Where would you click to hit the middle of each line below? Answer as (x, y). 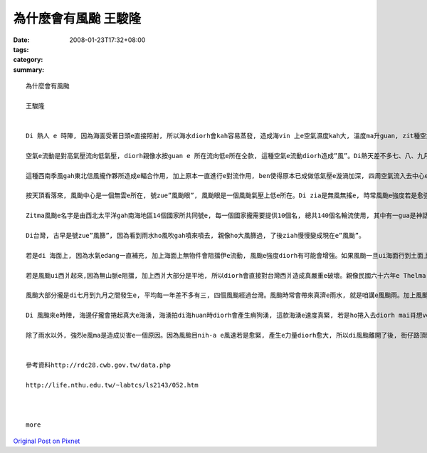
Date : (21, 40)
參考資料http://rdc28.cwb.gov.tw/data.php (98, 365)
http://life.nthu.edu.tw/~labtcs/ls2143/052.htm (112, 385)
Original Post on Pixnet (47, 441)
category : (28, 60)
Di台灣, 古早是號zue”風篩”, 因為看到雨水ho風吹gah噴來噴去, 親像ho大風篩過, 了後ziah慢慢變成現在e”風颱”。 (196, 235)
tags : (21, 49)
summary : (29, 69)
